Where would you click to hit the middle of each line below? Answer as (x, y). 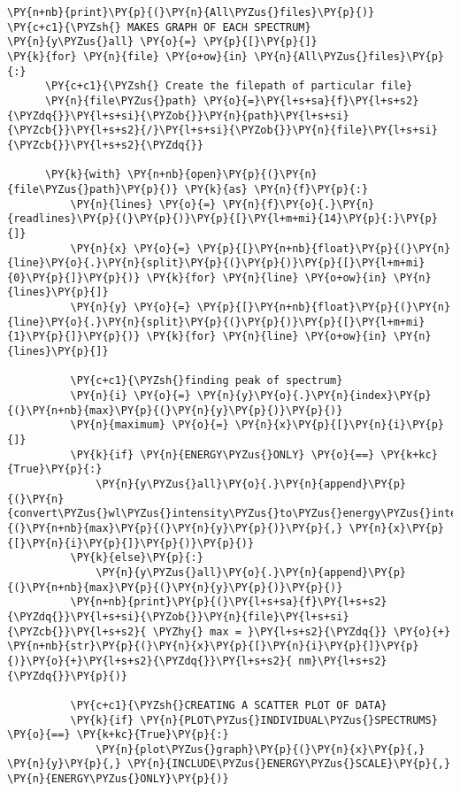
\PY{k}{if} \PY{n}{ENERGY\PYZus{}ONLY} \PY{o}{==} (222, 454)
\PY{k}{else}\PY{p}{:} (137, 558)
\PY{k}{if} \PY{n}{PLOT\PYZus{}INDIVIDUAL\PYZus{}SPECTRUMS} (254, 720)
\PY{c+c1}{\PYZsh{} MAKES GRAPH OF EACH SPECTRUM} (159, 27)
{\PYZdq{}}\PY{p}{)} (68, 676)
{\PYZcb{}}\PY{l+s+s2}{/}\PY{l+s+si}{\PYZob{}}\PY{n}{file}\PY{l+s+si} (222, 131)
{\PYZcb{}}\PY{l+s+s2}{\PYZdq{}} (105, 145)
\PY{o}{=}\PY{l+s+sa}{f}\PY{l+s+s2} (311, 100)
